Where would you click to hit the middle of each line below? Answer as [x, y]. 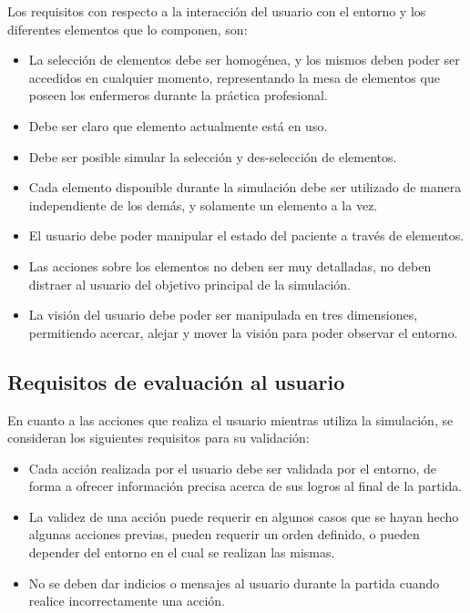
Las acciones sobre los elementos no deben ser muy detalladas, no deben [230, 266]
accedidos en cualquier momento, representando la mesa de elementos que [234, 77]
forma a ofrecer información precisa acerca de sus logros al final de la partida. [245, 486]
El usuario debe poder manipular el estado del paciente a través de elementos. [246, 235]
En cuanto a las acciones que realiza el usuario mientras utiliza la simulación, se [230, 419]
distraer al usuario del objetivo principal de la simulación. [189, 284]
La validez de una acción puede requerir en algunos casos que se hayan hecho [244, 516]
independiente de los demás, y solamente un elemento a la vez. [203, 204]
